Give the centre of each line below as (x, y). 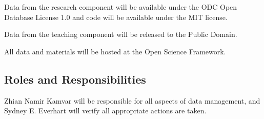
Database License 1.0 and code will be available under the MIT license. (116, 17)
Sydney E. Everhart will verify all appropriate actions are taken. (105, 111)
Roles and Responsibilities (75, 79)
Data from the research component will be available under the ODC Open (121, 7)
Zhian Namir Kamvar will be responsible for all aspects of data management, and (132, 100)
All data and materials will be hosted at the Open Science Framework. (115, 51)
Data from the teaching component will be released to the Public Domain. (121, 34)
